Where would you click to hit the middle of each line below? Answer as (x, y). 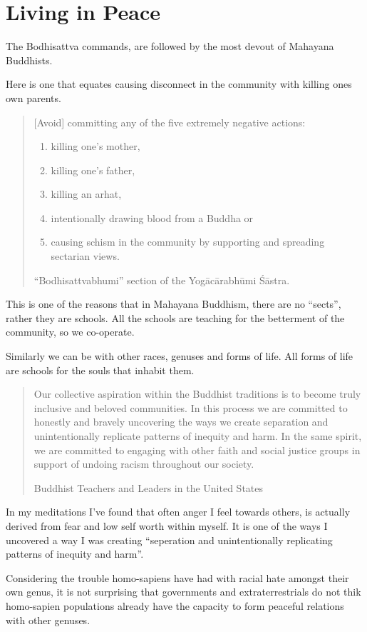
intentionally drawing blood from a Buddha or (152, 217)
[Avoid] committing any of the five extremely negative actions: (170, 122)
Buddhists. (29, 60)
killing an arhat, (86, 194)
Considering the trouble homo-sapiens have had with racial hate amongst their (177, 577)
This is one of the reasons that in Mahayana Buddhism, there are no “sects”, (174, 304)
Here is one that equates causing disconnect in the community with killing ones (179, 84)
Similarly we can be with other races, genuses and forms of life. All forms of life (180, 356)
